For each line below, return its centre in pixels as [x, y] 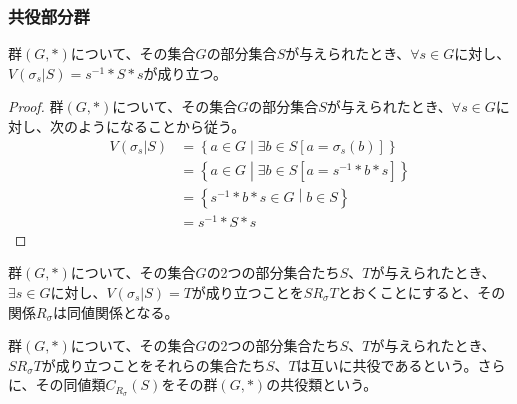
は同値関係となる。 [116, 311]
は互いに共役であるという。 [387, 364]
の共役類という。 [322, 384]
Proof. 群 [36, 106]
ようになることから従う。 [161, 126]
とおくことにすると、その [421, 291]
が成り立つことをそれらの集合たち [153, 364]
